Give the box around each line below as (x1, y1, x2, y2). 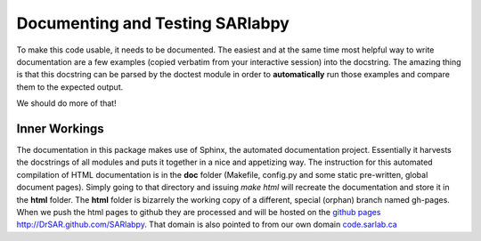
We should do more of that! (16, 98, 117, 108)
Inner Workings (16, 121, 104, 136)
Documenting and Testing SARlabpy (16, 13, 289, 33)
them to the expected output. (16, 81, 124, 92)
